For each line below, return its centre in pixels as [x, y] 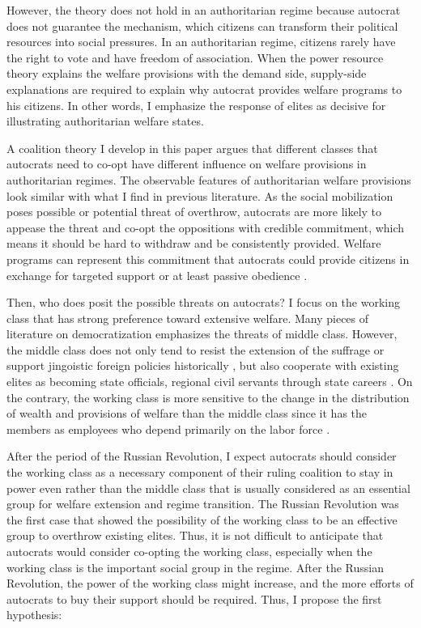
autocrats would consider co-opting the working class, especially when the [189, 551]
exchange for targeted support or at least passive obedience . [157, 275]
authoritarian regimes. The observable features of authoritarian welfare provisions [209, 179]
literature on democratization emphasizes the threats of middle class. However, [202, 334]
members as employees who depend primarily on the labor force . [168, 429]
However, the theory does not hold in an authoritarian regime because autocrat [204, 10]
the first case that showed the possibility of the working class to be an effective [202, 519]
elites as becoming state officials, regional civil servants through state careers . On [210, 382]
